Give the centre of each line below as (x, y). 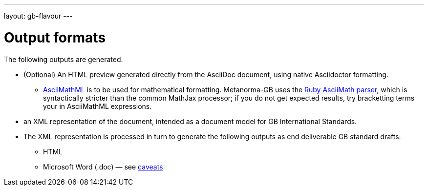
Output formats (55, 37)
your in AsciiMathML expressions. (97, 106)
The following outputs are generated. (64, 59)
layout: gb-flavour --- (38, 16)
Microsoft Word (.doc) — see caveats (103, 167)
